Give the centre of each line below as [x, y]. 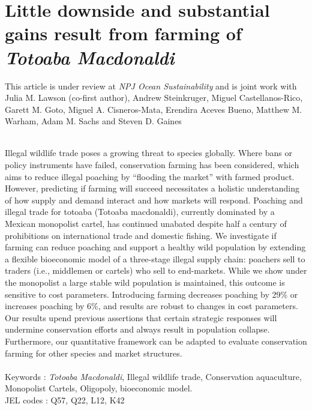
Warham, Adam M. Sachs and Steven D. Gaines [93, 121]
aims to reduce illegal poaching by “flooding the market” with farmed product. [150, 176]
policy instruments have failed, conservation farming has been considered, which [152, 165]
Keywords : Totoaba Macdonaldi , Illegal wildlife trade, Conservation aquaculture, [153, 376]
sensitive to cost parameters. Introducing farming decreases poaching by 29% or [151, 294]
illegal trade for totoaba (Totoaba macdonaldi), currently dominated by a [140, 212]
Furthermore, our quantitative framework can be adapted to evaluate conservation [156, 341]
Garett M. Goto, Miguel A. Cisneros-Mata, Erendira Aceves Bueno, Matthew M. [154, 109]
